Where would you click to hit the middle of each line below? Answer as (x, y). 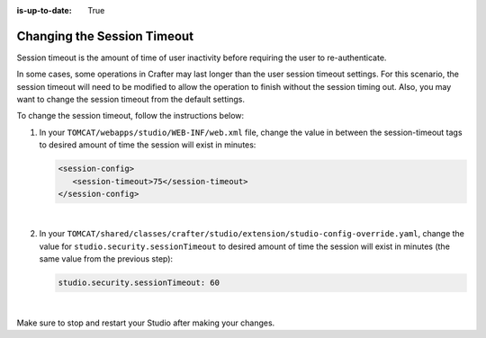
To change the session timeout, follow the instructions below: (130, 116)
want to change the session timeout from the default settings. (130, 100)
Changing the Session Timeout (105, 36)
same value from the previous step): (106, 259)
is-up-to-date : (44, 10)
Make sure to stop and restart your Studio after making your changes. (146, 323)
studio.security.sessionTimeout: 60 (139, 283)
